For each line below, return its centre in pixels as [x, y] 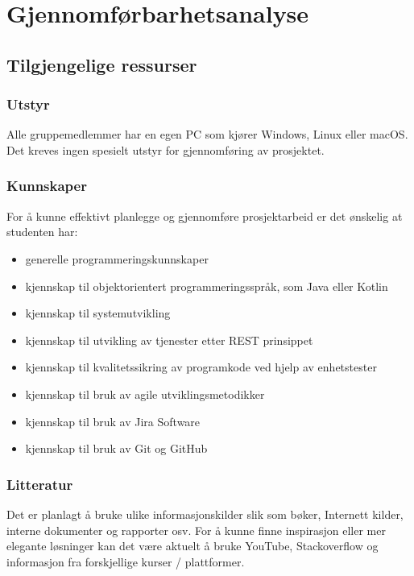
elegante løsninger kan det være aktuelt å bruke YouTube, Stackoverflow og [193, 546]
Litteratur [40, 484]
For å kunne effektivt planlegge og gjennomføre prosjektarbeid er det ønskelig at [205, 215]
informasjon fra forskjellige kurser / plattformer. [126, 561]
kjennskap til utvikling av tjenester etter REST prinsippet [169, 340]
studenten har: [42, 232]
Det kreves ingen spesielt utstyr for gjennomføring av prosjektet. [166, 149]
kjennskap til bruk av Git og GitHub [116, 448]
